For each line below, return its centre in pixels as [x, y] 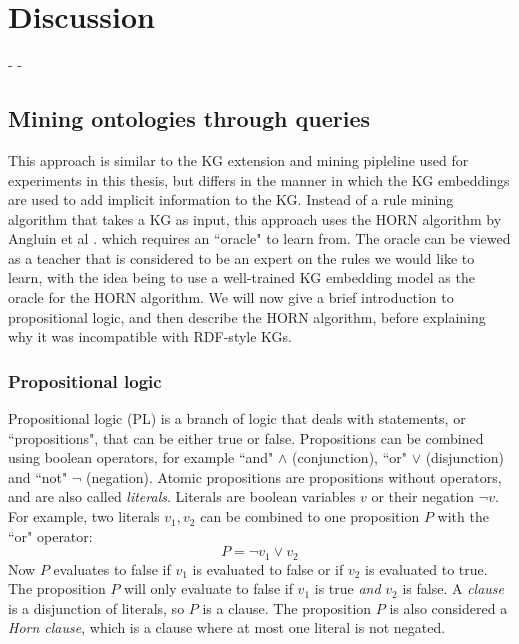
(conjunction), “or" [349, 457]
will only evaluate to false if [208, 588]
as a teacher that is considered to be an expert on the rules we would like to [241, 257]
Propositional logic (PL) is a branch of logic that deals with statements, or [237, 418]
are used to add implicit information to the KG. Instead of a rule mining [231, 199]
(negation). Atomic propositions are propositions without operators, [293, 476]
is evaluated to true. [426, 568]
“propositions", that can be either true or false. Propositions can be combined [246, 437]
